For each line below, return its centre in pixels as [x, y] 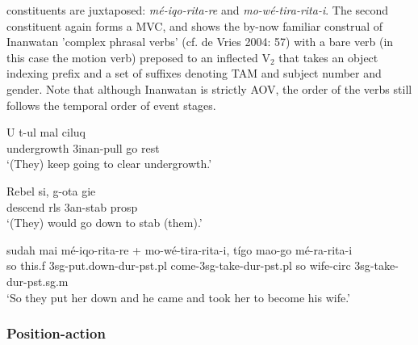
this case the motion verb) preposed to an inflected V [138, 57]
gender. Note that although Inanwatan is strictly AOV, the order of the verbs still [209, 88]
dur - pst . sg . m [38, 281]
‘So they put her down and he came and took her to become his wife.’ [178, 297]
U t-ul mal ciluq [46, 132]
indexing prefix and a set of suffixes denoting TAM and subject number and [194, 73]
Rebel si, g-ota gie [51, 190]
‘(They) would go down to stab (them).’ [104, 223]
